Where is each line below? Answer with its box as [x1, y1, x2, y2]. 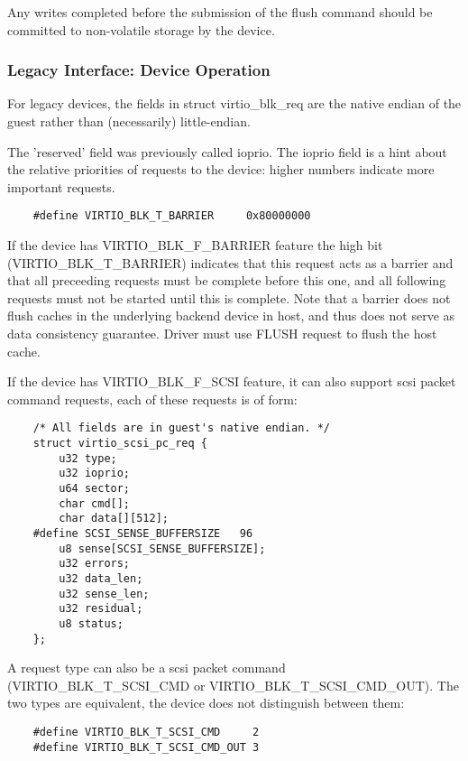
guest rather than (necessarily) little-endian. [7, 112, 251, 130]
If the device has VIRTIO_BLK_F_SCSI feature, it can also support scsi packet [7, 372, 456, 391]
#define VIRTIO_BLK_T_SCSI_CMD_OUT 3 [32, 740, 260, 754]
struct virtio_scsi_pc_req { [32, 437, 207, 450]
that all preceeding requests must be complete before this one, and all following [7, 271, 446, 290]
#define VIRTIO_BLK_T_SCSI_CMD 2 [32, 726, 260, 738]
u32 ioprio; [59, 467, 131, 480]
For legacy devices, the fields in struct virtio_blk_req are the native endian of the [7, 94, 462, 113]
